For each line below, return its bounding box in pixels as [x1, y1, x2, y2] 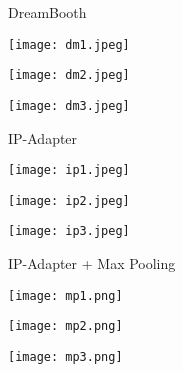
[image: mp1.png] [8, 288, 123, 303]
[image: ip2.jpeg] [8, 193, 130, 208]
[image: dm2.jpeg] [8, 68, 130, 83]
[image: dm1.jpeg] [8, 37, 130, 52]
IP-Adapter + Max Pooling [8, 253, 176, 274]
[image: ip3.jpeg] [8, 224, 130, 239]
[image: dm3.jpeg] [8, 98, 130, 113]
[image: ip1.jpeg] [8, 163, 130, 178]
